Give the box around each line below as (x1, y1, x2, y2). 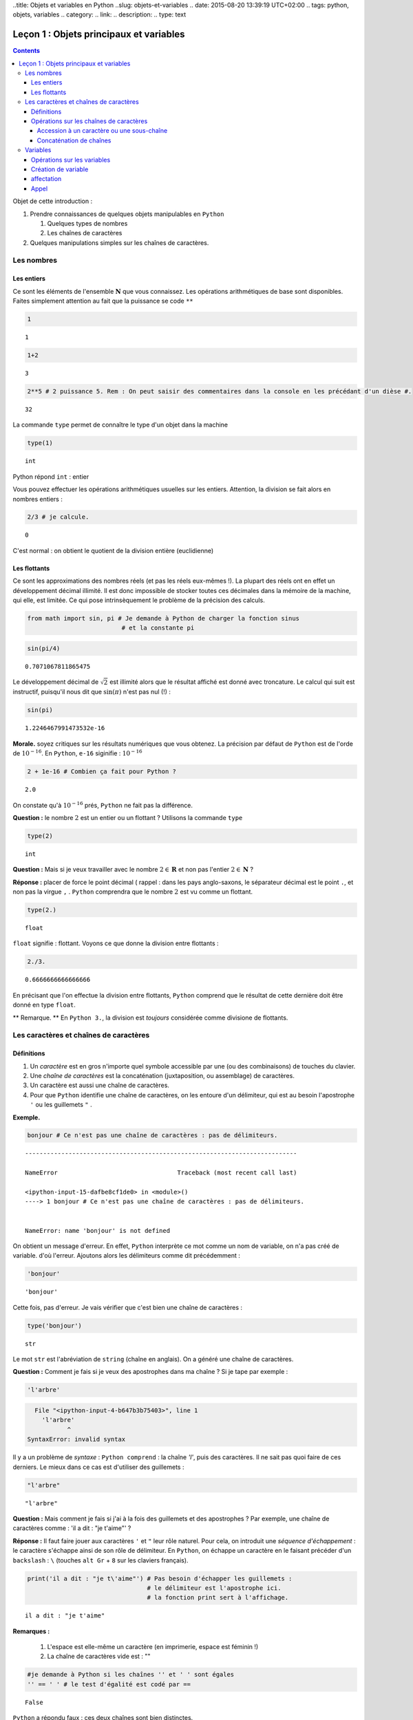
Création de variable (31, 165, 89, 173)
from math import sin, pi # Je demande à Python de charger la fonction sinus (27, 614, 299, 623)
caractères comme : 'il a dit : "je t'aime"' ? (12, 1524, 131, 1532)
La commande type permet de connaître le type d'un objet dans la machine (12, 420, 229, 429)
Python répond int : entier (12, 472, 89, 481)
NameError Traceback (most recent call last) (25, 1169, 297, 1176)
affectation (31, 175, 62, 183)
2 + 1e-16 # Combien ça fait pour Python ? (27, 768, 177, 775)
